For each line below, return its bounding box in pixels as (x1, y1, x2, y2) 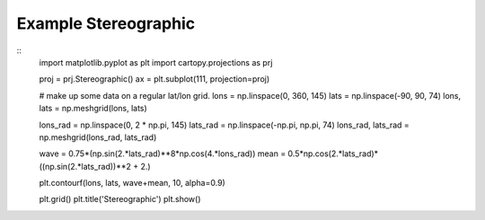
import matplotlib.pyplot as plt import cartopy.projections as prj (39, 57, 273, 67)
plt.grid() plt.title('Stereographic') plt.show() (39, 194, 201, 205)
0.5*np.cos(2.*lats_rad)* (287, 148, 379, 159)
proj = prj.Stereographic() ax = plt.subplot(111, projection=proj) (39, 74, 270, 84)
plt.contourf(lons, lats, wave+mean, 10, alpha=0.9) (39, 178, 226, 189)
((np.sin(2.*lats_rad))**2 (39, 161, 132, 172)
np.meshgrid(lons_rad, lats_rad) (39, 131, 157, 143)
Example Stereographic (16, 13, 196, 33)
